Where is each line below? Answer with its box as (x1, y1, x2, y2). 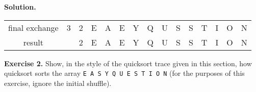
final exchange (8, 21, 59, 33)
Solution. (4, 2, 36, 12)
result (23, 36, 43, 48)
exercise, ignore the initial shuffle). (4, 77, 112, 88)
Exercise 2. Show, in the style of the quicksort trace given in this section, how (4, 58, 252, 68)
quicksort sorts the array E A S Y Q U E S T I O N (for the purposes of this (4, 68, 245, 78)
